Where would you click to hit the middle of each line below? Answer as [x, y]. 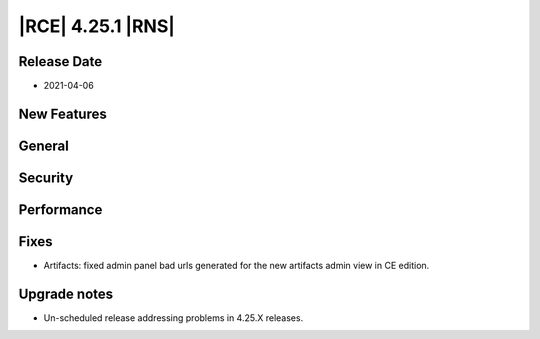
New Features [62, 113]
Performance [60, 209]
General [44, 145]
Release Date [60, 61]
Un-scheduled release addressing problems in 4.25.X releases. [173, 317]
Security [46, 177]
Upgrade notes [66, 293]
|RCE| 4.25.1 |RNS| [96, 26]
